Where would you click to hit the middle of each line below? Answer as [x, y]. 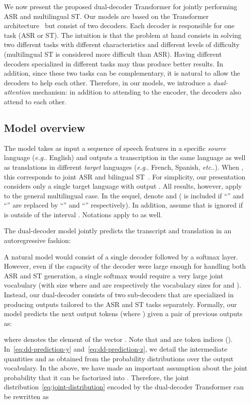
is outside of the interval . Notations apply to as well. [83, 214]
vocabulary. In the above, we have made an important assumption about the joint [126, 368]
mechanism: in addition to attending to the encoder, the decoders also [137, 92]
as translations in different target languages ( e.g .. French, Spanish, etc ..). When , [124, 167]
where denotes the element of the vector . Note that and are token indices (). [118, 339]
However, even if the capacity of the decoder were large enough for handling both [125, 266]
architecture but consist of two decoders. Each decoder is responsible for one [119, 25]
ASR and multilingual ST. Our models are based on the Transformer [106, 16]
